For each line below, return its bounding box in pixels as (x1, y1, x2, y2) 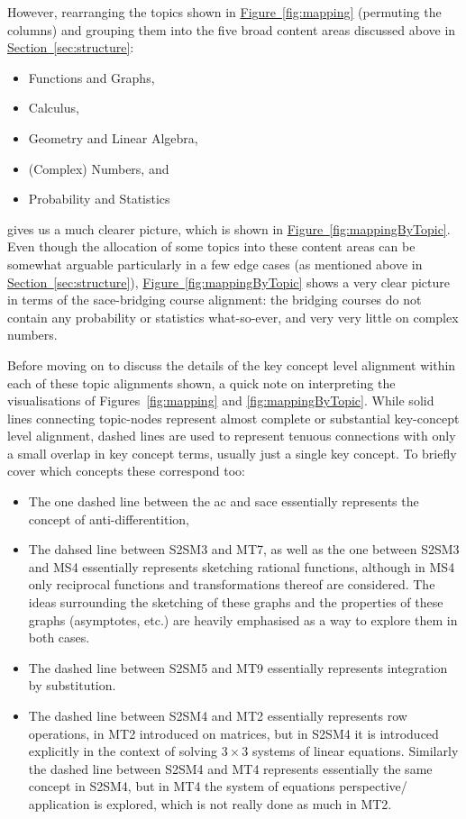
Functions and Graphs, (28, 68, 155, 86)
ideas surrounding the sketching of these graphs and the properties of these (28, 593, 443, 612)
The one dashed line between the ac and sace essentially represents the (28, 492, 419, 511)
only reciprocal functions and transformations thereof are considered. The (28, 575, 435, 594)
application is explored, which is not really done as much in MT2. (28, 794, 392, 813)
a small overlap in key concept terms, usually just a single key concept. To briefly (7, 443, 457, 462)
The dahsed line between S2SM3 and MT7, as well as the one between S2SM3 (28, 540, 460, 559)
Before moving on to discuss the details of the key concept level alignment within (7, 355, 456, 374)
